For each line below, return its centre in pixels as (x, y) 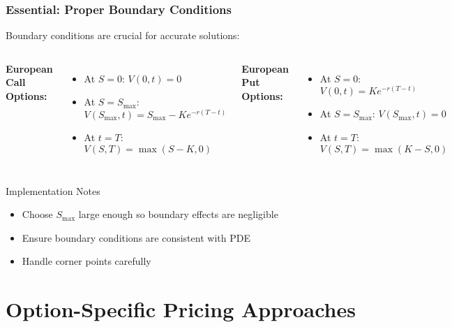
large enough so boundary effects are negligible (178, 214)
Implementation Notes (53, 190)
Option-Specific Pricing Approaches (181, 309)
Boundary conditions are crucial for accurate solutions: (123, 35)
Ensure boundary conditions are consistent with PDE (136, 237)
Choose (37, 214)
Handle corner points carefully (86, 261)
